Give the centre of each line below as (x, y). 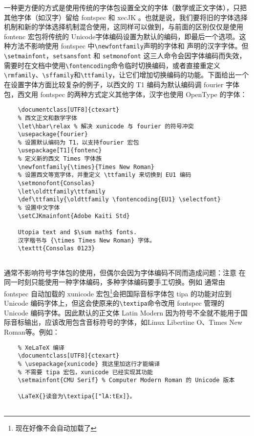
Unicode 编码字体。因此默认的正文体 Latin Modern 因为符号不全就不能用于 (122, 312)
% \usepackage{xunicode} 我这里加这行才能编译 (89, 364)
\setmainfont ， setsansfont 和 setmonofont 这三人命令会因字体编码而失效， (125, 56)
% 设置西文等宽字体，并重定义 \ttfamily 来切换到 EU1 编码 (105, 175)
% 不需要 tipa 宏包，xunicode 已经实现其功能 (85, 372)
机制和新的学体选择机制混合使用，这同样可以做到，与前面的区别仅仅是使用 (124, 27)
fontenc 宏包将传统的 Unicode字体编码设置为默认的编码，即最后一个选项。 (122, 36)
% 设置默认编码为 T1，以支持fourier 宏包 (78, 142)
